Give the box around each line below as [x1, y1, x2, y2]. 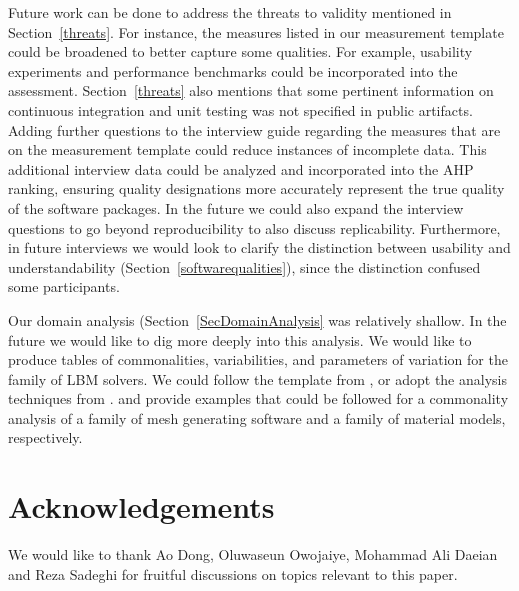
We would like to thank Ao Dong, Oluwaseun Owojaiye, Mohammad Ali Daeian [8, 544, 498, 565]
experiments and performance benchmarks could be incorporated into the [8, 60, 458, 81]
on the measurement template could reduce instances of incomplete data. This [8, 139, 487, 160]
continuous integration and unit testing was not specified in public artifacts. [8, 99, 473, 120]
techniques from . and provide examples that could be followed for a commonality [8, 388, 509, 409]
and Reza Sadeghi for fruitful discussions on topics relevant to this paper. [8, 563, 458, 584]
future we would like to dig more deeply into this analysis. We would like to [8, 329, 472, 350]
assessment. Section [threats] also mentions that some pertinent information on [8, 80, 494, 101]
